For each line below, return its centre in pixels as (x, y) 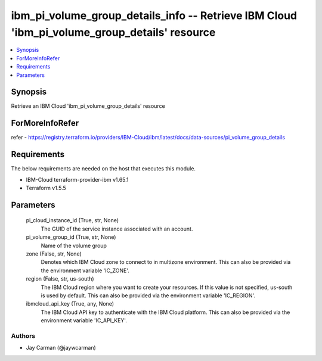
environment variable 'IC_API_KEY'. (84, 320)
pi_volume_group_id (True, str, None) (71, 237)
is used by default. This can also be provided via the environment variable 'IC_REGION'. (148, 295)
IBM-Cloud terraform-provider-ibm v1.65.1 (77, 179)
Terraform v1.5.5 (46, 188)
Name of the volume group (74, 245)
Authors (23, 335)
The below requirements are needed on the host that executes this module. (103, 169)
